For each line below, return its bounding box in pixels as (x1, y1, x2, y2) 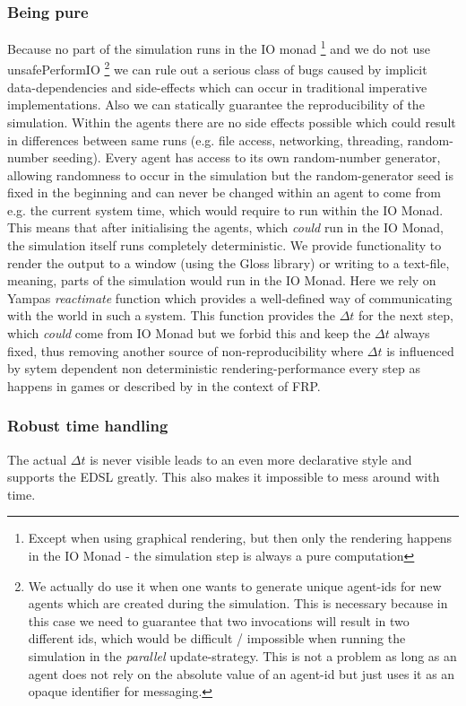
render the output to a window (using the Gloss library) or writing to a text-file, (7, 253, 450, 272)
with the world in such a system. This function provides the (7, 306, 336, 325)
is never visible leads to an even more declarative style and (90, 449, 412, 468)
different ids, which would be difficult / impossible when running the (28, 629, 406, 648)
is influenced (386, 341, 454, 360)
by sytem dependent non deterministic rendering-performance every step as (7, 359, 420, 378)
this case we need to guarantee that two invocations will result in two (28, 611, 410, 630)
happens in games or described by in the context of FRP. (7, 376, 321, 395)
